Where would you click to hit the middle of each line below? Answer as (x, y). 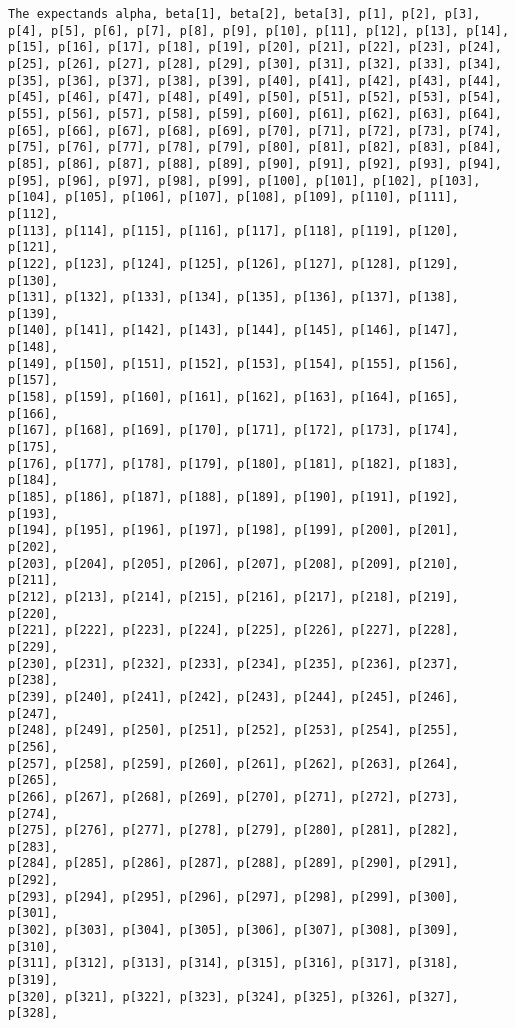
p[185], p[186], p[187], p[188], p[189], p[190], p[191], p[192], (234, 497)
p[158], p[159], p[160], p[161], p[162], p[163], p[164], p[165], (234, 397)
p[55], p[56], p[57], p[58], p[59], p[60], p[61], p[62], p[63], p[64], (255, 113)
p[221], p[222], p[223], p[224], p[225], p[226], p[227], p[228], (234, 630)
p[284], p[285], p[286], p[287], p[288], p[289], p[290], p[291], (234, 863)
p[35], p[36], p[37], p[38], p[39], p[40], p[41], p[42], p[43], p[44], (255, 80)
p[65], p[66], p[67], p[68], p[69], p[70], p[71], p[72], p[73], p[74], (255, 130)
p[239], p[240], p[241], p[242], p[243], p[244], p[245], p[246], (234, 696)
